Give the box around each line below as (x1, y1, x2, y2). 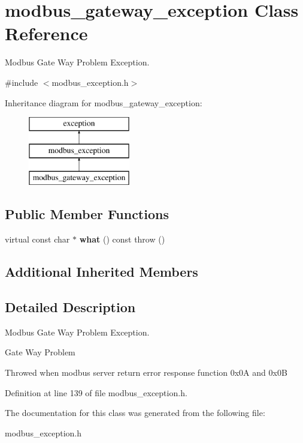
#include (5, 76, 38, 88)
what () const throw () (79, 233, 165, 246)
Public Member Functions (5, 205, 169, 223)
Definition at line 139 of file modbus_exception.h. (5, 386, 187, 399)
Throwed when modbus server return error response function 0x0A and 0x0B (5, 366, 287, 379)
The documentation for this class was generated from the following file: (5, 406, 265, 419)
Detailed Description (5, 298, 136, 316)
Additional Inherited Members (5, 262, 198, 281)
